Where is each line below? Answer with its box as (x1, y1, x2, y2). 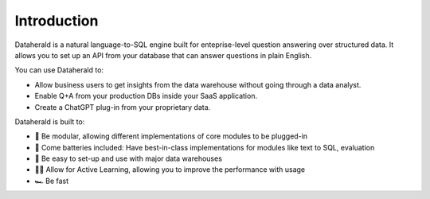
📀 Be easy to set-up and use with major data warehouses (34, 154, 223, 163)
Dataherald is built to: (14, 116, 85, 127)
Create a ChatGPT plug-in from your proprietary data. (34, 102, 211, 111)
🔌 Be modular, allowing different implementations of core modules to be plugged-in (34, 131, 308, 141)
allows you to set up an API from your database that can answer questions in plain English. (14, 50, 312, 60)
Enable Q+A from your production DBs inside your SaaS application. (34, 92, 258, 101)
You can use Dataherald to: (14, 65, 104, 75)
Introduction (14, 12, 99, 29)
